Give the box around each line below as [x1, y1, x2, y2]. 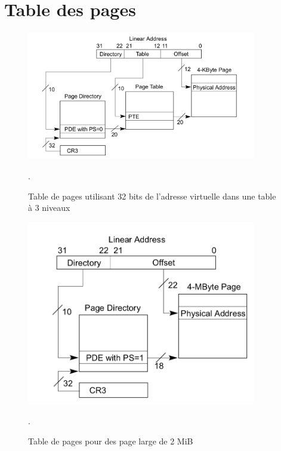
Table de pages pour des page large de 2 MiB [28, 434, 193, 447]
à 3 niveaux [28, 201, 70, 214]
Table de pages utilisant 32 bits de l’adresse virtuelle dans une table [28, 189, 276, 202]
